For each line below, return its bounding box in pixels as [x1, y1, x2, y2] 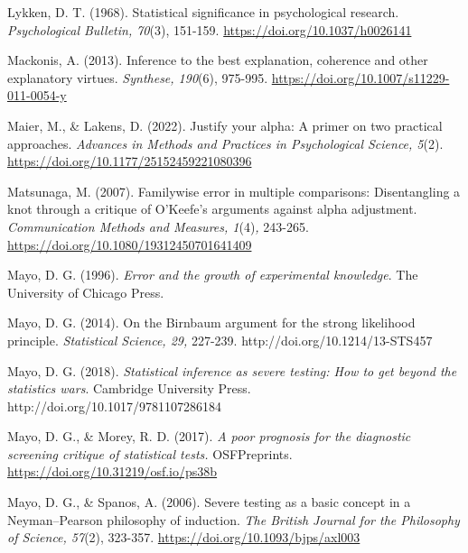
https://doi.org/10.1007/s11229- [271, 68, 450, 87]
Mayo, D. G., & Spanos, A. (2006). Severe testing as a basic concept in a [7, 493, 411, 512]
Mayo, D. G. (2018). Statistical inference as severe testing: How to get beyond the [7, 361, 457, 380]
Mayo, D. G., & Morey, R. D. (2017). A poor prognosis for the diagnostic [7, 427, 411, 446]
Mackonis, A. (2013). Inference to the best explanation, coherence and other [7, 51, 428, 69]
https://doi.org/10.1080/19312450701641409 [7, 235, 252, 253]
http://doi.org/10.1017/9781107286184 [7, 396, 221, 415]
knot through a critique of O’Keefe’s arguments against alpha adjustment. [7, 199, 417, 218]
